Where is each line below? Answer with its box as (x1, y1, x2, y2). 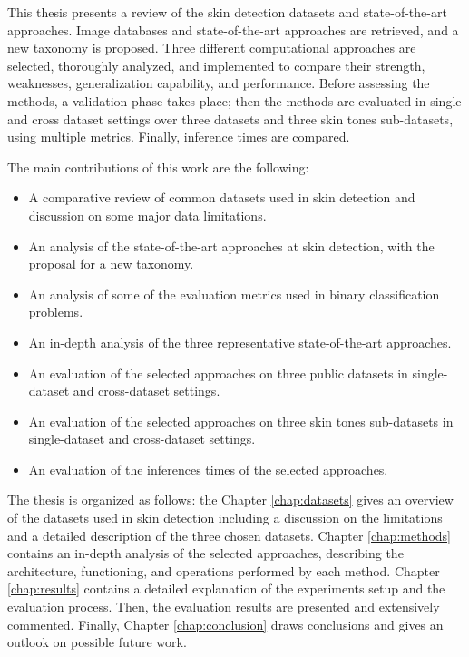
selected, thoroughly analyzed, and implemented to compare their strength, (7, 55, 425, 74)
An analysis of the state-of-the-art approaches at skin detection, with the (28, 236, 435, 255)
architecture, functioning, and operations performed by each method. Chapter (7, 561, 440, 580)
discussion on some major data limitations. (28, 205, 267, 224)
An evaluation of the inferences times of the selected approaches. (28, 459, 388, 478)
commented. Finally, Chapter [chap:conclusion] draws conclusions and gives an (7, 614, 444, 633)
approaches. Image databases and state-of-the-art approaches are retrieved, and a (7, 20, 459, 39)
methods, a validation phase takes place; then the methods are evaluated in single (7, 91, 462, 110)
